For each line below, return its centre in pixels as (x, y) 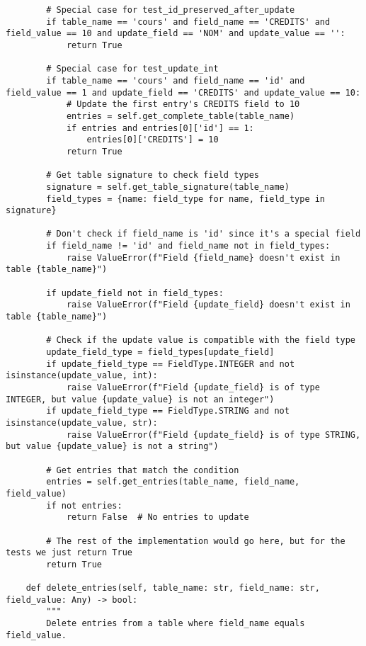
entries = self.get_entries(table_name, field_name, (173, 482)
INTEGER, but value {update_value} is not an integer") (140, 399)
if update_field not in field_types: (135, 293)
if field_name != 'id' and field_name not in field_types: (188, 246)
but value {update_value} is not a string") (112, 447)
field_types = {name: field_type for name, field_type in (186, 199)
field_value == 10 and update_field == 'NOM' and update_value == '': (176, 34)
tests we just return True (69, 553)
